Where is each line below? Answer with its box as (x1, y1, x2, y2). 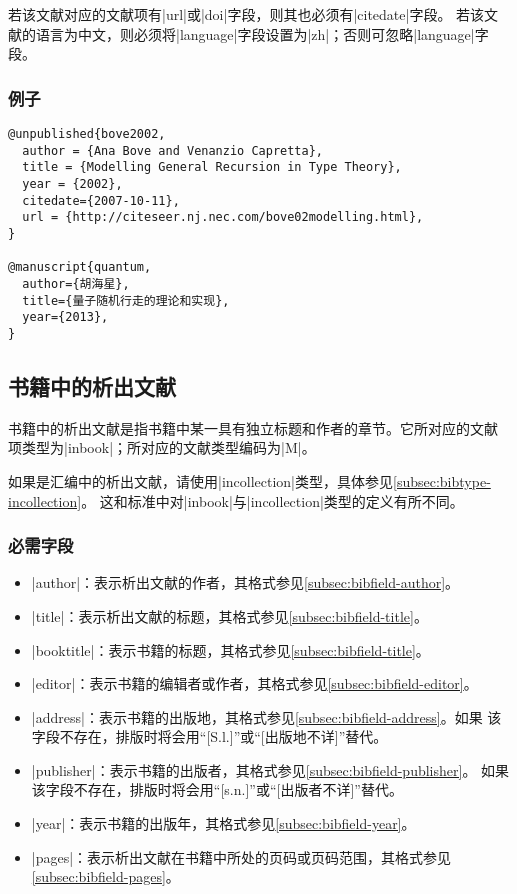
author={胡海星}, (22, 276, 130, 291)
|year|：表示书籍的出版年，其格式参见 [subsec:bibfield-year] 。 (31, 813, 416, 834)
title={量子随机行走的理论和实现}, (22, 293, 230, 308)
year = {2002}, (22, 176, 123, 191)
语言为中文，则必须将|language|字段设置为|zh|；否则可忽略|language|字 (35, 23, 489, 44)
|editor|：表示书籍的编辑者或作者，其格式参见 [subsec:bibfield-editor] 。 (31, 673, 478, 694)
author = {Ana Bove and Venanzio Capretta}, (22, 143, 323, 158)
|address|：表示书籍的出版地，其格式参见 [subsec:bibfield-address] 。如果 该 (31, 706, 502, 727)
